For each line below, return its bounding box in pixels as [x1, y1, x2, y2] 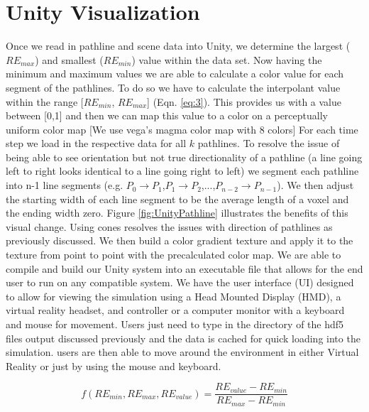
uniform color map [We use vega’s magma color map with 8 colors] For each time [6, 121, 358, 136]
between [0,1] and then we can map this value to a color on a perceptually [6, 108, 328, 123]
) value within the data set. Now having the [131, 52, 322, 67]
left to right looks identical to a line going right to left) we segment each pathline [6, 163, 359, 178]
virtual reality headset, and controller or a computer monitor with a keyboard [6, 303, 345, 318]
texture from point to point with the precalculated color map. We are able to [6, 247, 341, 262]
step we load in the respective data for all [6, 136, 187, 151]
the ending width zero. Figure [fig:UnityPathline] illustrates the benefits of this [6, 205, 348, 220]
